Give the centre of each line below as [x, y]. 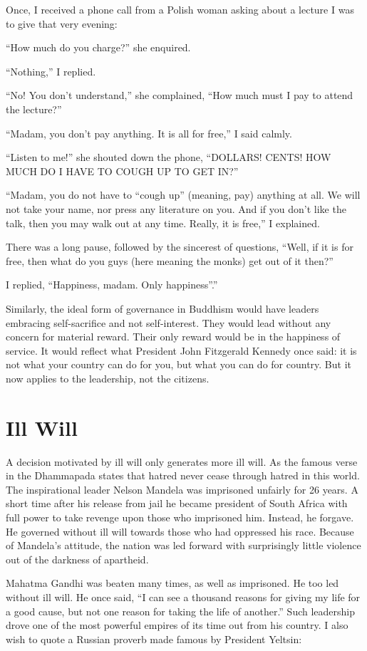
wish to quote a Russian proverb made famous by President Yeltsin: [154, 639]
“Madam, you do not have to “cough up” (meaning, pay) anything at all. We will [183, 195]
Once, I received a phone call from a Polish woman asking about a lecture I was [180, 9]
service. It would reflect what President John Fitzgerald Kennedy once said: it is [181, 350]
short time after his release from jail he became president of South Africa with [177, 503]
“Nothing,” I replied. [51, 71]
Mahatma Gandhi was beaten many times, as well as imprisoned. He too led [172, 583]
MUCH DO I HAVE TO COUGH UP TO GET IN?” [122, 171]
